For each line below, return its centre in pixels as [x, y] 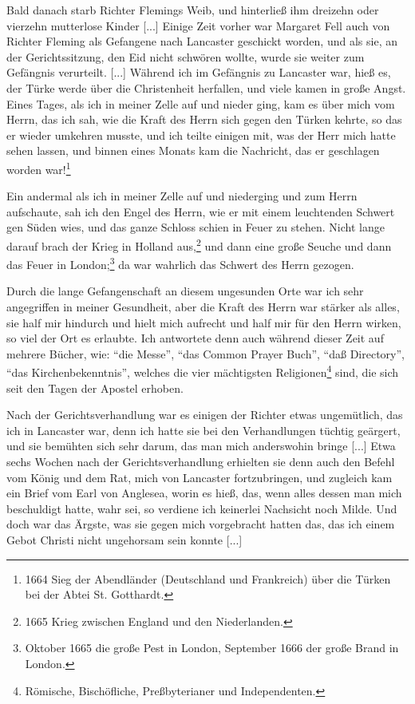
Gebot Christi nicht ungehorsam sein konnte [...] [125, 540]
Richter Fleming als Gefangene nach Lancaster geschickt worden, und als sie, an [202, 41]
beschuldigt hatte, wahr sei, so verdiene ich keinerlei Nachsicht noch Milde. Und [202, 508]
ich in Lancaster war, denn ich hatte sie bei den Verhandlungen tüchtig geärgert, [204, 430]
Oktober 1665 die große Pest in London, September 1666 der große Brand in [212, 648]
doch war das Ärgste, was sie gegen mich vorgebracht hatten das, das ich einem [201, 524]
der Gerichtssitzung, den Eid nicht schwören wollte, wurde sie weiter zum [186, 56]
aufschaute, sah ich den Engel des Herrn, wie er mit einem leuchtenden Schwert [201, 211]
